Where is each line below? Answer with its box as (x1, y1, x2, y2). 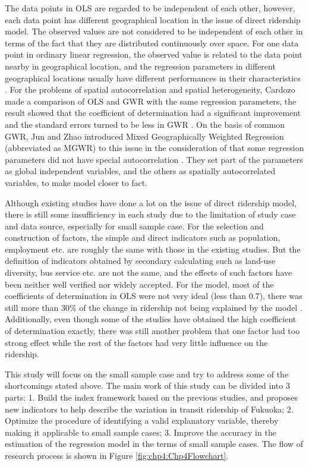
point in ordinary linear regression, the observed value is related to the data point (5, 48, 302, 61)
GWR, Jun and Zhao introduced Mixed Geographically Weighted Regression (5, 130, 284, 142)
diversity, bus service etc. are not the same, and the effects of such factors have (5, 266, 292, 279)
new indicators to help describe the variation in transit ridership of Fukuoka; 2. (5, 402, 294, 415)
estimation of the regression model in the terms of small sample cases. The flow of (5, 437, 303, 450)
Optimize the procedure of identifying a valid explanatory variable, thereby (5, 414, 279, 427)
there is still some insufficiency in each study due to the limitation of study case (5, 208, 296, 221)
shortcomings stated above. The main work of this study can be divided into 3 (5, 379, 290, 392)
